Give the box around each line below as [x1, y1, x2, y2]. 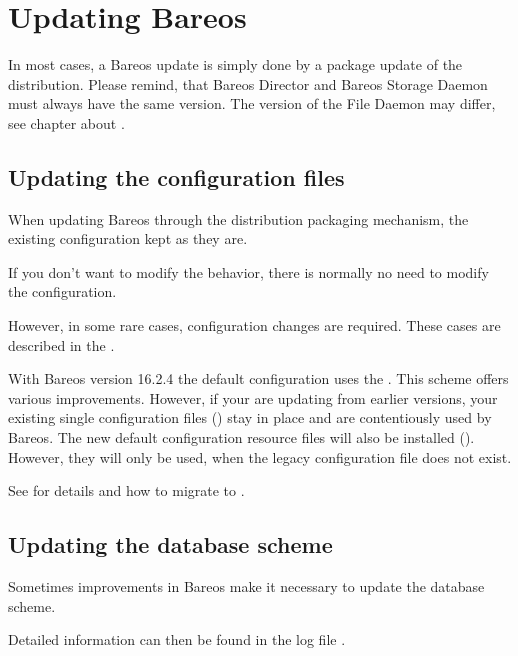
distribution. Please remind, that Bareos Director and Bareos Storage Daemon [8, 73, 488, 94]
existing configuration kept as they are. [8, 228, 248, 249]
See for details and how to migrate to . [8, 480, 245, 501]
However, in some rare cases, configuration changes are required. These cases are [8, 315, 501, 336]
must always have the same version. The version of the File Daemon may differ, [8, 93, 496, 114]
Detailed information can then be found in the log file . [8, 629, 346, 650]
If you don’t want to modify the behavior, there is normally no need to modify [8, 261, 489, 282]
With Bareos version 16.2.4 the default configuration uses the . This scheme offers [8, 368, 509, 389]
